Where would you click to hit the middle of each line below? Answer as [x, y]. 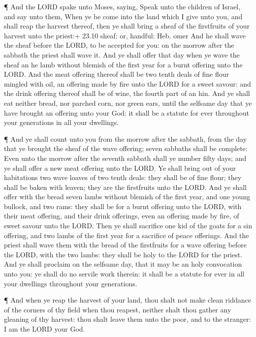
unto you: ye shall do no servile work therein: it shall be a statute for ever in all [124, 274]
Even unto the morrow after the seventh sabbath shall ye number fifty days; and [125, 158]
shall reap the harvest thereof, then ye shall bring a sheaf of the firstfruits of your [127, 26]
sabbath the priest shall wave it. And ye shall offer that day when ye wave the [122, 54]
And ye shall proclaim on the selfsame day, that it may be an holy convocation [123, 264]
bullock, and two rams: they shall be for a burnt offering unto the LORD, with [123, 206]
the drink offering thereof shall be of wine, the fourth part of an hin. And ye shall [127, 93]
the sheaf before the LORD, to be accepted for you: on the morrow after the [119, 45]
